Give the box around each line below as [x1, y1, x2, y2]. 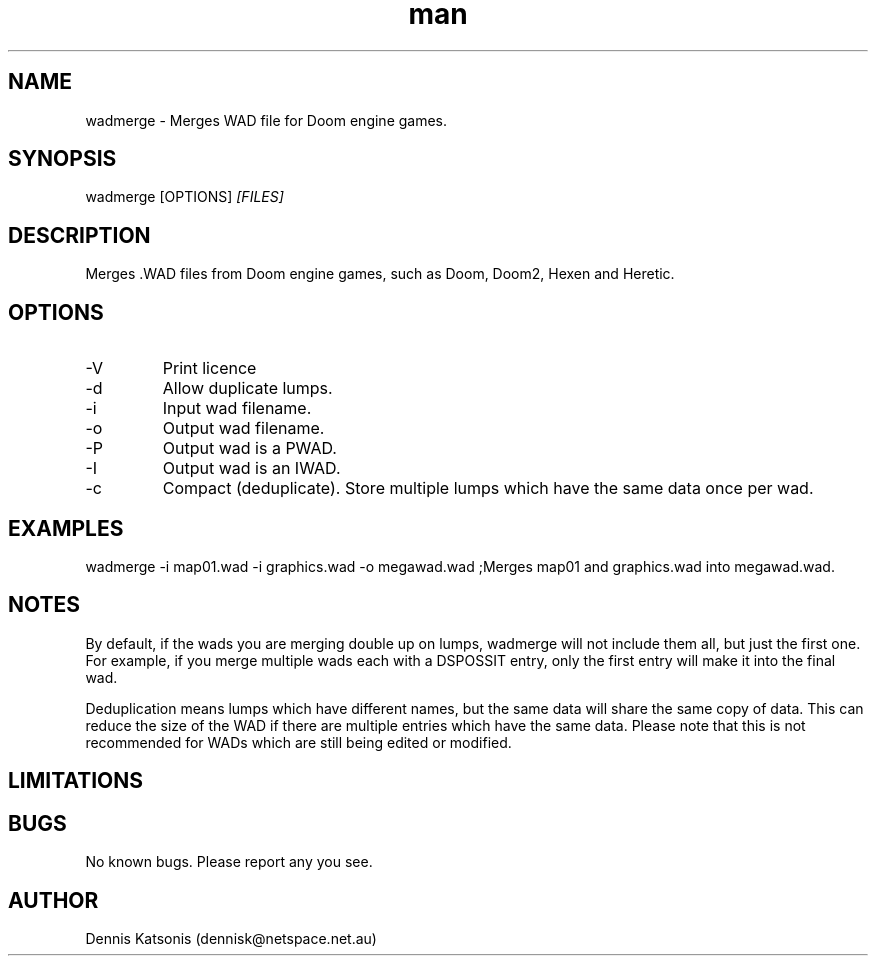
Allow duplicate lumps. [162, 378, 333, 399]
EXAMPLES [8, 515, 124, 541]
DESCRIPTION [8, 222, 151, 248]
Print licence [162, 358, 257, 379]
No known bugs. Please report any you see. [85, 853, 373, 871]
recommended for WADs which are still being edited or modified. [85, 733, 512, 751]
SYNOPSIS [8, 146, 117, 172]
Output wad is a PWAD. [162, 438, 337, 459]
